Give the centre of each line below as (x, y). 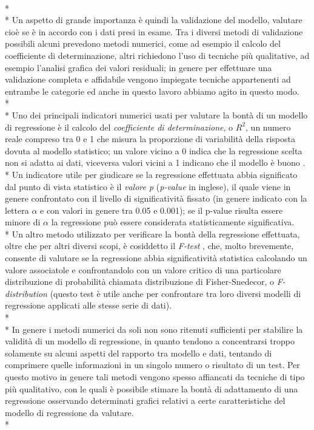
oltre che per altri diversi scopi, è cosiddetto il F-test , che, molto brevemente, (149, 246)
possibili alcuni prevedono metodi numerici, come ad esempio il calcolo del (143, 43)
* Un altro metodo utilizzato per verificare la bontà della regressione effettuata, (152, 234)
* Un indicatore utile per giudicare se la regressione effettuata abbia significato (151, 174)
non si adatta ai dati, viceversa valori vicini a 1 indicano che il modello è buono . (155, 162)
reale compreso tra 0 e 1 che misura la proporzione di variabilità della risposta (150, 139)
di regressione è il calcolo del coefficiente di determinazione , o (119, 127)
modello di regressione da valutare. (69, 412)
